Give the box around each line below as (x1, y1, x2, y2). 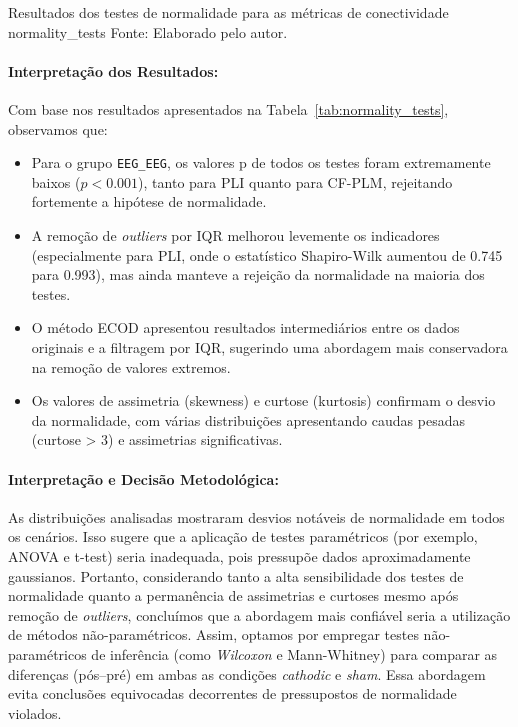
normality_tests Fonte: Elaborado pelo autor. (8, 21, 288, 42)
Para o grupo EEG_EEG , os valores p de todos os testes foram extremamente (31, 152, 491, 173)
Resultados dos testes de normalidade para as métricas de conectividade (8, 2, 449, 22)
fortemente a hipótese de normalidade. (31, 191, 267, 212)
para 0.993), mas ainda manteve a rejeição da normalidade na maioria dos (31, 264, 485, 285)
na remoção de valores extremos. (31, 356, 231, 377)
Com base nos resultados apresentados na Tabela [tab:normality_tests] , (8, 98, 449, 119)
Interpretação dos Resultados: (8, 60, 219, 81)
